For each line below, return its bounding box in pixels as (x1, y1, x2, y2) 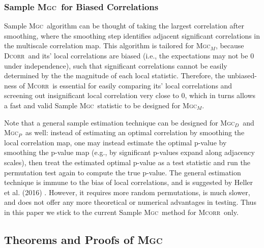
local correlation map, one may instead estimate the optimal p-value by (4, 137, 227, 147)
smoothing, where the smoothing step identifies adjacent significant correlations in (4, 30, 260, 41)
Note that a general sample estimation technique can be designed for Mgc (4, 117, 235, 128)
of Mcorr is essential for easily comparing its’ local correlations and (19, 80, 232, 90)
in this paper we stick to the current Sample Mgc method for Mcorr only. (4, 206, 239, 217)
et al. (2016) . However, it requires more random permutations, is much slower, (4, 187, 250, 197)
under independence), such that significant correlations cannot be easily (4, 60, 227, 71)
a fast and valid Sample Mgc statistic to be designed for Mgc (4, 100, 197, 110)
